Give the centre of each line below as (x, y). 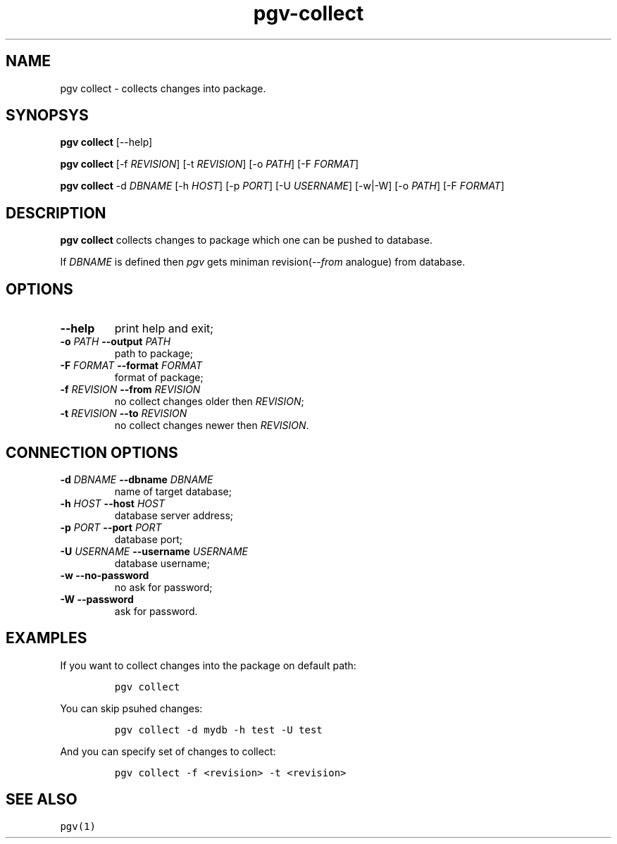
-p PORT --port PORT (111, 527)
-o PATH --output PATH (116, 342)
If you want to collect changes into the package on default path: (208, 665)
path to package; (154, 354)
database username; (162, 563)
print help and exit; (164, 329)
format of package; (159, 378)
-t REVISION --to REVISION (124, 414)
